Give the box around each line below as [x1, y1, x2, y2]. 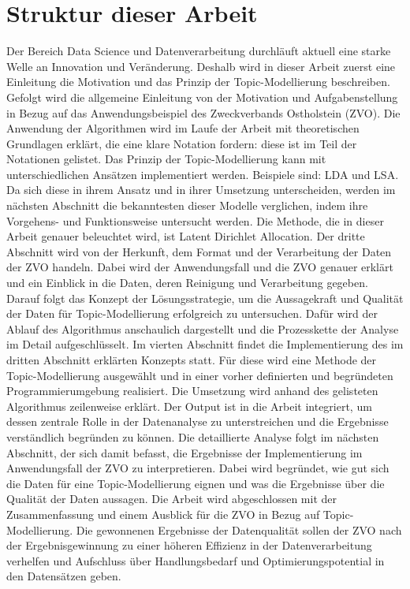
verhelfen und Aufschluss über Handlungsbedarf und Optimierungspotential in [6, 552, 385, 568]
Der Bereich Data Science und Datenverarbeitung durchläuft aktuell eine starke [6, 43, 391, 59]
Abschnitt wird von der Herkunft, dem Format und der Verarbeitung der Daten [6, 243, 392, 259]
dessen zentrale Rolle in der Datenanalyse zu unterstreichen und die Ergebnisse [6, 413, 389, 430]
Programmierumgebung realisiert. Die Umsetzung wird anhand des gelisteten [6, 382, 378, 399]
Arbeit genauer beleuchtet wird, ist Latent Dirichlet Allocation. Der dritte [6, 228, 365, 244]
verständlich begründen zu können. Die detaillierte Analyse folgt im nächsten [6, 428, 379, 445]
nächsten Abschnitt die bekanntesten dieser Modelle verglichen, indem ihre [6, 197, 368, 214]
